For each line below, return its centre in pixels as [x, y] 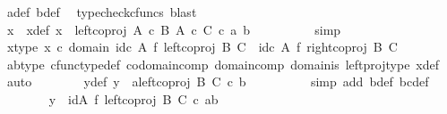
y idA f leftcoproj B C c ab [133, 98]
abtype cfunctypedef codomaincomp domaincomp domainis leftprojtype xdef [223, 64]
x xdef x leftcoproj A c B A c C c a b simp [174, 29]
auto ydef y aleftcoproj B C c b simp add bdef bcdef [218, 81]
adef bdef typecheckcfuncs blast [102, 12]
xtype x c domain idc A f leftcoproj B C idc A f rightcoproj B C [202, 47]
